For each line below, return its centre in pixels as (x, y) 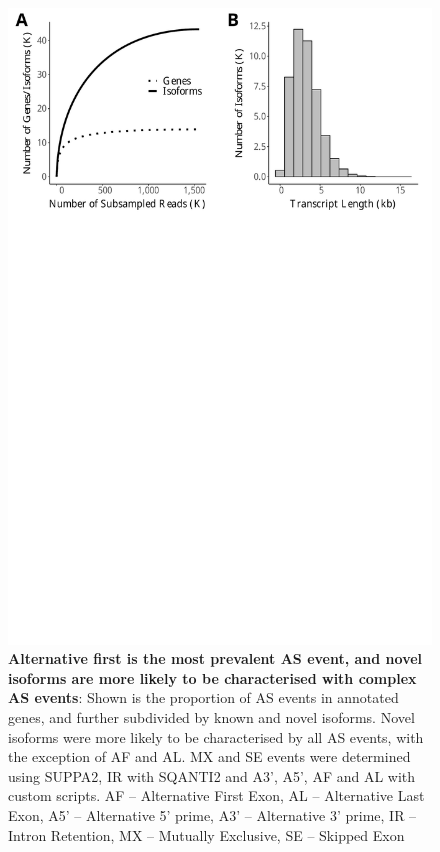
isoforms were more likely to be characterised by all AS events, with (216, 736)
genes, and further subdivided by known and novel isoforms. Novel (211, 716)
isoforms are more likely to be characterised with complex (212, 677)
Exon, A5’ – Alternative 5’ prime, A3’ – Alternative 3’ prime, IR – (212, 814)
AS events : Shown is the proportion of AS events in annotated (203, 697)
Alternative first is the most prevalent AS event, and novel (215, 658)
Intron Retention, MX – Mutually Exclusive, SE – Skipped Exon (206, 834)
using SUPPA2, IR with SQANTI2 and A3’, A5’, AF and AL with (212, 775)
